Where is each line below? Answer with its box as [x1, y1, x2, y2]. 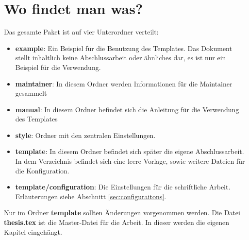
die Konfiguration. [15, 165, 69, 175]
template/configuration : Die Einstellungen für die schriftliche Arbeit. [15, 182, 231, 192]
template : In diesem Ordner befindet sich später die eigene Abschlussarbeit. [15, 146, 244, 156]
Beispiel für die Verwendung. [15, 62, 101, 72]
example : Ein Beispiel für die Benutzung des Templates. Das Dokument [15, 43, 232, 53]
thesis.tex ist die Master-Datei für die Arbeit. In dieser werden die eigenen [4, 217, 230, 227]
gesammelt [15, 88, 47, 98]
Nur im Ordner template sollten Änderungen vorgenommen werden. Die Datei [4, 207, 240, 218]
